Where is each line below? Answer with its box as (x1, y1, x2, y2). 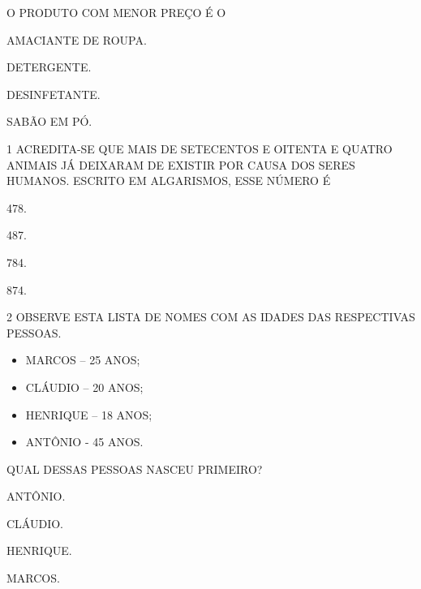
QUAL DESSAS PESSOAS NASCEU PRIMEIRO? (6, 460, 263, 477)
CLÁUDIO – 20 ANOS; (25, 378, 144, 395)
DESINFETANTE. (6, 85, 101, 102)
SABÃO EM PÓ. (6, 113, 92, 130)
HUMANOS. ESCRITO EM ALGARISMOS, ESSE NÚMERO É (6, 172, 331, 189)
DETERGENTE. (6, 58, 92, 75)
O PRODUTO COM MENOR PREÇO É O (6, 4, 226, 20)
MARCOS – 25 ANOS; (25, 351, 140, 368)
